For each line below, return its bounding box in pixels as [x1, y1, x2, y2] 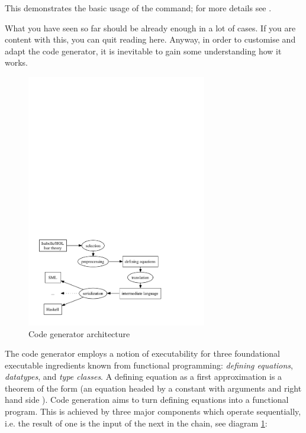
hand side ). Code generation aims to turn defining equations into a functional [5, 393, 289, 406]
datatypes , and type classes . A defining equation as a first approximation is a [5, 370, 282, 383]
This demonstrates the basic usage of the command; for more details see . [5, 2, 272, 14]
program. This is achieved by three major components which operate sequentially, [5, 405, 301, 418]
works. [5, 56, 28, 69]
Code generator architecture [28, 327, 130, 340]
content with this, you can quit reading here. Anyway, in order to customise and [5, 33, 296, 46]
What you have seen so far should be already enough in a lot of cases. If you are [5, 21, 296, 34]
